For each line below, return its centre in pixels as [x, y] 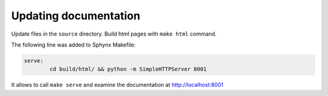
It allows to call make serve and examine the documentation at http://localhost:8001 [118, 85]
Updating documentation [76, 16]
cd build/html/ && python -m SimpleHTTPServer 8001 [128, 69]
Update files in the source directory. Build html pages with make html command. [114, 34]
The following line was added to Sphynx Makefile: [73, 45]
